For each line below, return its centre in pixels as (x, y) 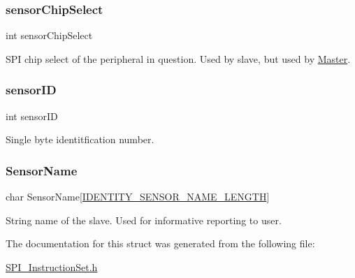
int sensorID (32, 116)
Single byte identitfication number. (80, 139)
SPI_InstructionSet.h (52, 266)
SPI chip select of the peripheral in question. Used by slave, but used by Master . (178, 58)
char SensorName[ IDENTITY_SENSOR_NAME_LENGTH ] (138, 197)
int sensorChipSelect (49, 35)
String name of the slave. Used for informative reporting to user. (144, 220)
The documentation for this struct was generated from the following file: (160, 243)
